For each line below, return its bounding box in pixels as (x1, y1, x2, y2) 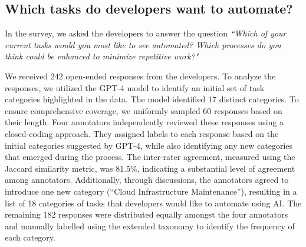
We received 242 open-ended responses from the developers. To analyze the (5, 69, 276, 82)
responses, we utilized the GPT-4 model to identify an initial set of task (5, 81, 265, 94)
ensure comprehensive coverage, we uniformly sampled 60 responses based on (5, 104, 282, 116)
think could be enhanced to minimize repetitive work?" (5, 50, 199, 62)
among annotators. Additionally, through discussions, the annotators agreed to (5, 173, 289, 186)
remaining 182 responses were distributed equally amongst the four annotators (5, 208, 288, 221)
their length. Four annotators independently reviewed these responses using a (5, 116, 284, 128)
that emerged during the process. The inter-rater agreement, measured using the (5, 151, 295, 163)
